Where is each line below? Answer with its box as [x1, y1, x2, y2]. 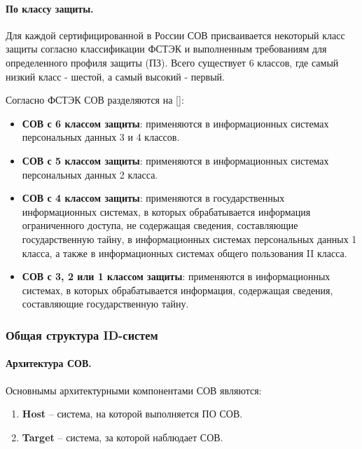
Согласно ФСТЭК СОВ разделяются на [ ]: [6, 92, 184, 107]
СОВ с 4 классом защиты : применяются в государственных [22, 191, 285, 205]
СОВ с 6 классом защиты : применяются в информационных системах [22, 116, 329, 130]
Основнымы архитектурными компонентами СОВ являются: [6, 382, 262, 397]
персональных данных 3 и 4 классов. [22, 130, 180, 144]
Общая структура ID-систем [6, 326, 158, 343]
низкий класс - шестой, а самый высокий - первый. [6, 69, 225, 83]
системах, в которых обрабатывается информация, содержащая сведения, [22, 282, 333, 297]
